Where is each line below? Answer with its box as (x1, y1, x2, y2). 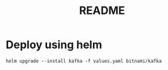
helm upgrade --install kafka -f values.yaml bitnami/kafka (5, 58, 163, 64)
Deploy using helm (5, 38, 102, 52)
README (79, 4, 125, 18)
